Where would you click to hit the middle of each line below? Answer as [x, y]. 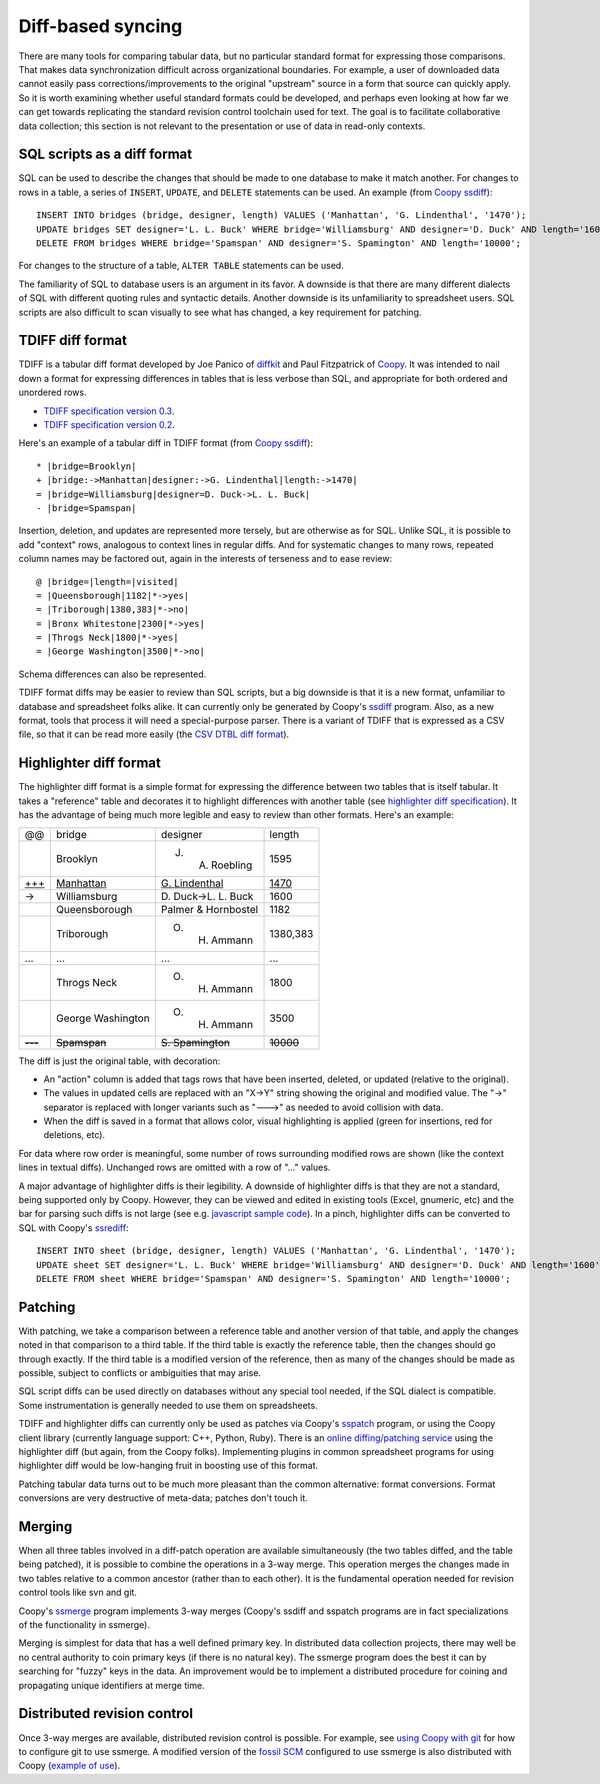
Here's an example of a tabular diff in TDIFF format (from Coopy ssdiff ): [166, 443]
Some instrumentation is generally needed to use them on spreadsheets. [168, 1405]
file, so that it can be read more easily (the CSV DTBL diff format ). [154, 734]
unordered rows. [52, 392]
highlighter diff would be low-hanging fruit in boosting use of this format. [168, 1466]
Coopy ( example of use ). [69, 1766]
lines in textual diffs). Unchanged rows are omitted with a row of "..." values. [174, 1167]
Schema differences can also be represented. [112, 674]
